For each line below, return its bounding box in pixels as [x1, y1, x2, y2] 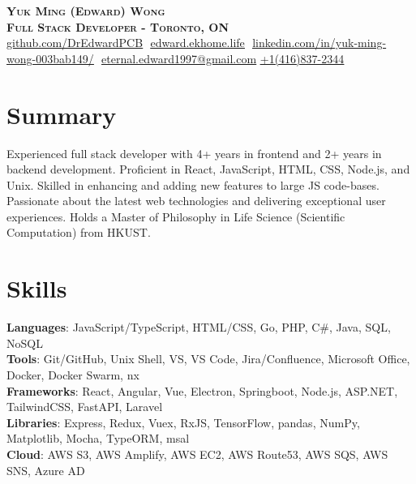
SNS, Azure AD [6, 461, 85, 478]
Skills [6, 272, 67, 305]
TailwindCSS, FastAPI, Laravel [6, 398, 163, 415]
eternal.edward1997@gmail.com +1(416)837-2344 [101, 49, 345, 66]
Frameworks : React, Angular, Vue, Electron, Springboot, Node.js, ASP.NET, [6, 382, 398, 399]
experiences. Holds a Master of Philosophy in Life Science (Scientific [6, 208, 345, 225]
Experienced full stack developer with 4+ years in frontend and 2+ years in [6, 144, 382, 161]
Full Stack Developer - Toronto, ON [6, 18, 229, 35]
